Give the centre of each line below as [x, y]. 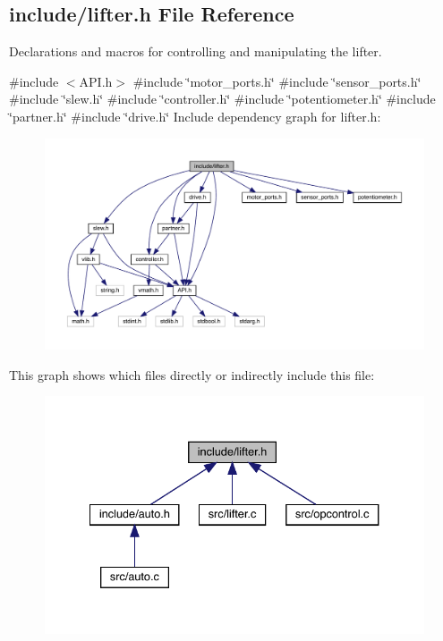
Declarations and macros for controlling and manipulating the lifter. [196, 51]
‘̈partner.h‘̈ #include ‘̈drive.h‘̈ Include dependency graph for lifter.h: [195, 116]
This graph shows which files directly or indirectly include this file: [192, 374]
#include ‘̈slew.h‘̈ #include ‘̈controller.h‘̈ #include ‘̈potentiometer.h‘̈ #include [222, 99]
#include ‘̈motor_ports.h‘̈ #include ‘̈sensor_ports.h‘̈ [277, 81]
